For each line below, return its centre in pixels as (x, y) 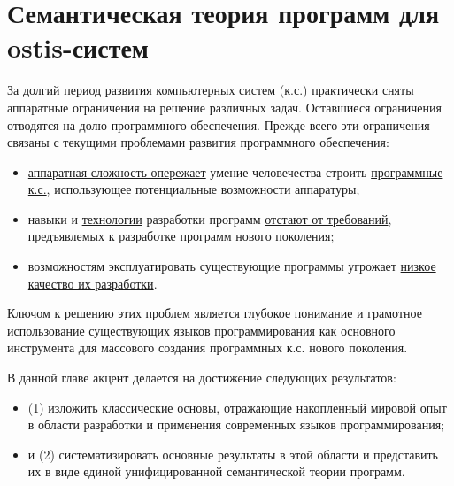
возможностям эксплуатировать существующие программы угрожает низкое (232, 266)
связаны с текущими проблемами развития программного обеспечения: (198, 142)
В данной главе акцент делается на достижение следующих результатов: (202, 378)
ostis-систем (78, 47)
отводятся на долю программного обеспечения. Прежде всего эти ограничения (219, 124)
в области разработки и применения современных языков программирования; (236, 424)
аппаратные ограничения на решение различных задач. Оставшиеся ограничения (224, 107)
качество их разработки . (92, 283)
